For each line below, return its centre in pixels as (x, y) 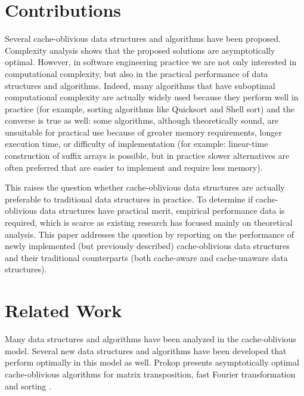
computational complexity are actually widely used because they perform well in (152, 97)
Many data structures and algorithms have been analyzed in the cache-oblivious (151, 339)
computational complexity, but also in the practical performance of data (137, 73)
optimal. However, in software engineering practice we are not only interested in (151, 62)
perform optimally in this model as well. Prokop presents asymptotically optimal (152, 362)
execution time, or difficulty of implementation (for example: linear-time (137, 144)
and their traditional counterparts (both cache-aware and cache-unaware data (146, 257)
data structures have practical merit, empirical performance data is (162, 211)
